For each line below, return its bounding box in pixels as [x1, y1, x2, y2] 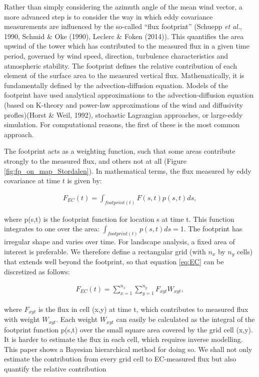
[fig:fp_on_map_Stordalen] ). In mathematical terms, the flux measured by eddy [4, 165, 251, 176]
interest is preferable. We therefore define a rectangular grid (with [4, 246, 206, 256]
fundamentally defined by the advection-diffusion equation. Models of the [4, 80, 228, 90]
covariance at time [4, 175, 60, 186]
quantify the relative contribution [4, 363, 106, 373]
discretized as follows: [4, 266, 70, 276]
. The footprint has [183, 223, 242, 234]
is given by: [67, 175, 102, 186]
